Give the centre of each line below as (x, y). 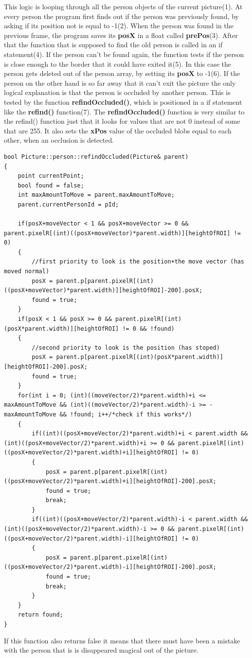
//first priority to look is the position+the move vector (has (138, 262)
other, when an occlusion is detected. (59, 140)
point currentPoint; (51, 176)
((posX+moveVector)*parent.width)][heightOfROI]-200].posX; (103, 291)
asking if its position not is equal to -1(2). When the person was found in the (119, 26)
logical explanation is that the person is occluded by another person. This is (117, 92)
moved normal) (27, 272)
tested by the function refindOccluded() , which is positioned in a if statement (123, 102)
